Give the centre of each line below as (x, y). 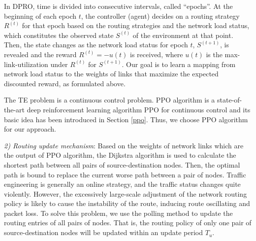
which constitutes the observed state (59, 35)
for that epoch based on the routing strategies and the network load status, (136, 25)
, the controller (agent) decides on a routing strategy (160, 16)
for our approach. (30, 129)
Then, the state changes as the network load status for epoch (96, 45)
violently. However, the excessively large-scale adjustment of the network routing (126, 193)
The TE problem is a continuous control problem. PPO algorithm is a (110, 100)
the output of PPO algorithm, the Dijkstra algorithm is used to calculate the (120, 155)
